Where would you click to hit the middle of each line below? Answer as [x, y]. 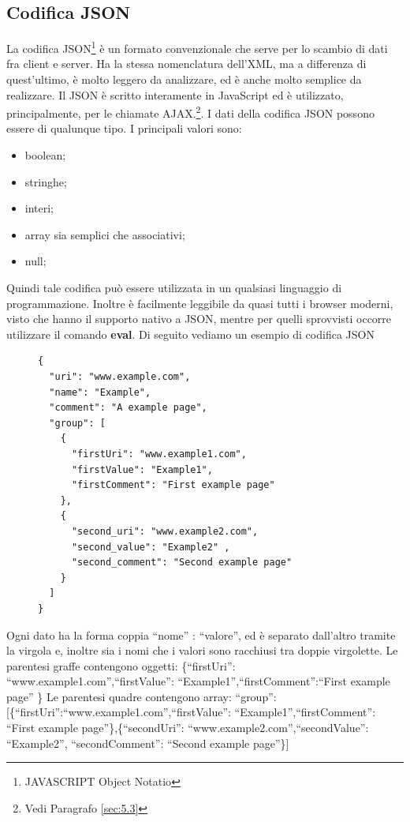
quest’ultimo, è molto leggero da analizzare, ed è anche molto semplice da [184, 79]
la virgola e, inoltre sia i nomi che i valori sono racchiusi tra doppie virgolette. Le [202, 650]
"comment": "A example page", [128, 408]
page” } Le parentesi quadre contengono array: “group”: [142, 696]
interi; [39, 208]
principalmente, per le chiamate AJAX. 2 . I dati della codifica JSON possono [190, 112]
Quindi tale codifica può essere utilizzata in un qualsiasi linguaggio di [174, 288]
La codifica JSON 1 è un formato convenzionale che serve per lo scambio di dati [197, 47]
